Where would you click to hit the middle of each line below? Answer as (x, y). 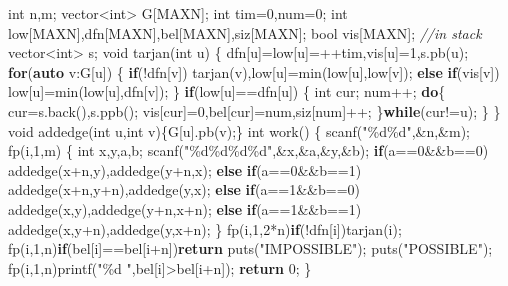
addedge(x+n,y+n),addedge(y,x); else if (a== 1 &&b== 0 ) (184, 189)
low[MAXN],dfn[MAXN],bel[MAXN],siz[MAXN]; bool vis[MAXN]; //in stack (245, 32)
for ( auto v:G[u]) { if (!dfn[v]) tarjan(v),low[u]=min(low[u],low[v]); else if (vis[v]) (254, 71)
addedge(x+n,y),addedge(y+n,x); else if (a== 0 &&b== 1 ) (185, 169)
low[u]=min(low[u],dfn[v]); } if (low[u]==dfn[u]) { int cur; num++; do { (227, 91)
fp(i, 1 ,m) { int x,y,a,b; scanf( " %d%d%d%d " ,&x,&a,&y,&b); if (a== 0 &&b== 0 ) (248, 150)
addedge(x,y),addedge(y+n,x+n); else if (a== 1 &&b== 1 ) (185, 208)
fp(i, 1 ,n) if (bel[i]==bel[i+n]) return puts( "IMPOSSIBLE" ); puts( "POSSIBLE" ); (250, 248)
